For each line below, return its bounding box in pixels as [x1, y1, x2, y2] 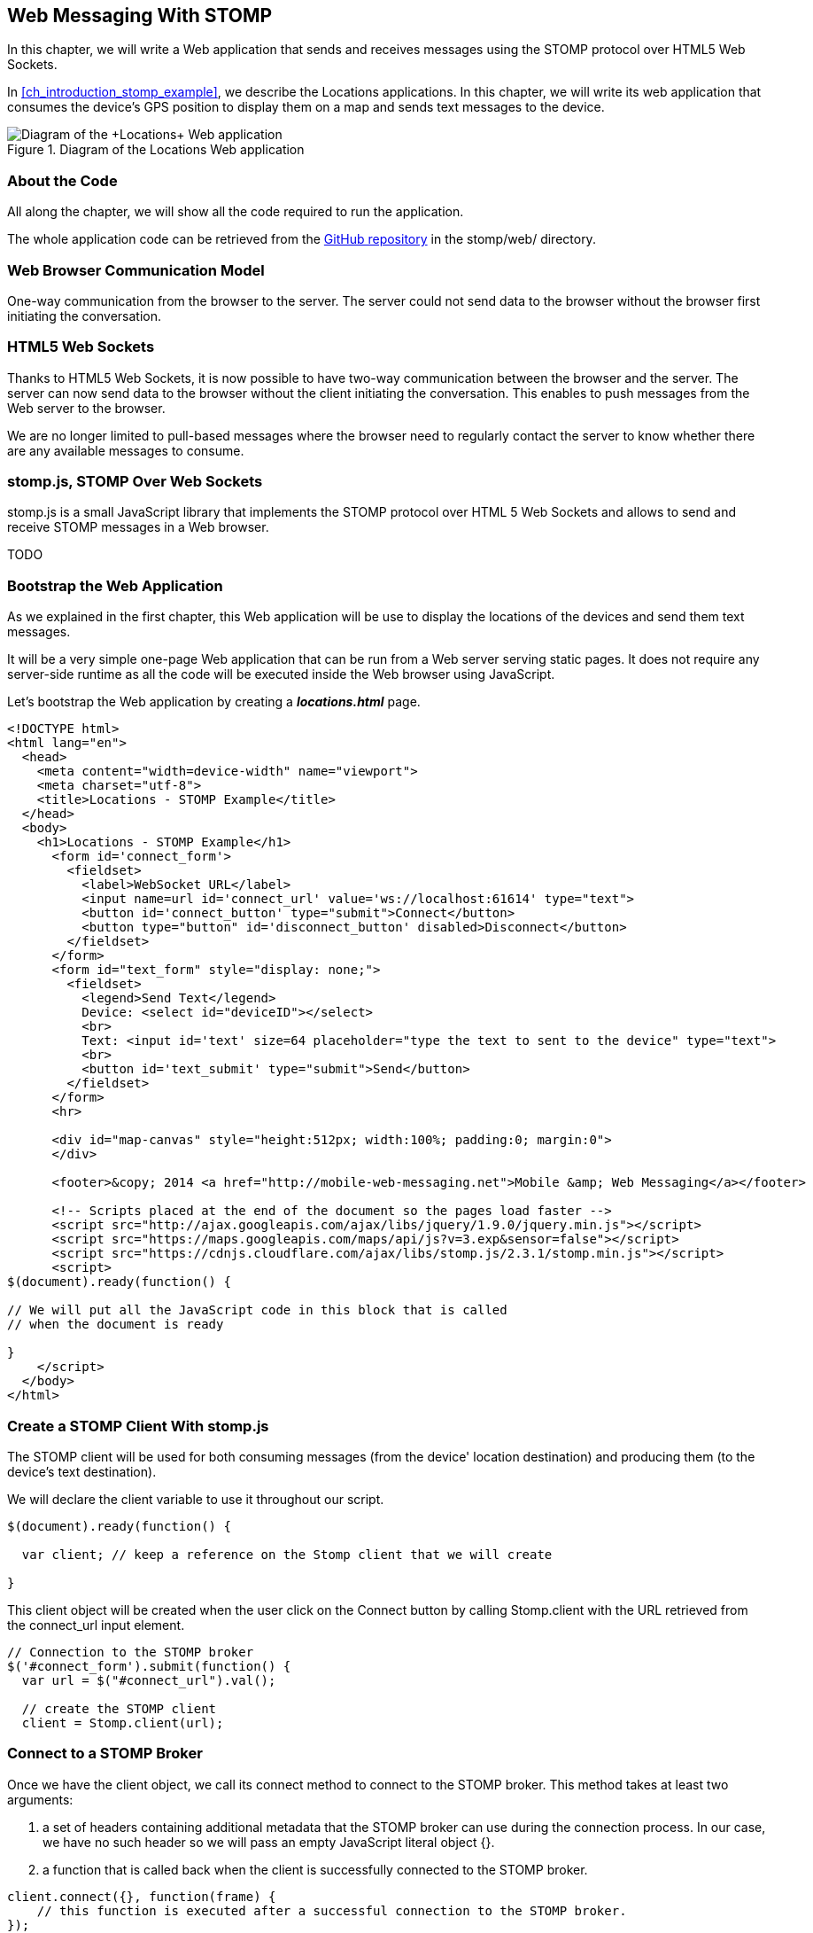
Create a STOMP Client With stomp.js [7, 1416, 269, 1435]
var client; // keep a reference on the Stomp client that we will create [21, 1547, 553, 1562]
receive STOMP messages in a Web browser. [7, 519, 269, 535]
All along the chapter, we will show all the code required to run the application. [7, 204, 464, 220]
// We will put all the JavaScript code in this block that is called [7, 1303, 507, 1318]
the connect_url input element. [7, 1617, 185, 1633]
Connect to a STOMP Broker [7, 1744, 203, 1763]
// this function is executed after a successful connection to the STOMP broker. [36, 1903, 627, 1918]
